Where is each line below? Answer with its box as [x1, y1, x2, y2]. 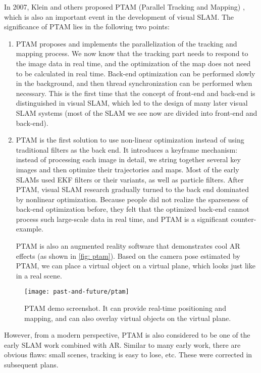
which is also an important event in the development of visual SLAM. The [4, 11, 234, 22]
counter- [231, 213, 256, 224]
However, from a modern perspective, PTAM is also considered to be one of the [4, 330, 250, 340]
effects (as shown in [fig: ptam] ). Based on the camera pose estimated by [16, 250, 240, 261]
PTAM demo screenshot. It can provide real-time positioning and [24, 303, 226, 313]
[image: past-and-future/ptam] [24, 288, 129, 296]
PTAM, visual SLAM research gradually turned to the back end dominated [16, 184, 249, 195]
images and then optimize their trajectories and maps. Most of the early [16, 164, 239, 174]
